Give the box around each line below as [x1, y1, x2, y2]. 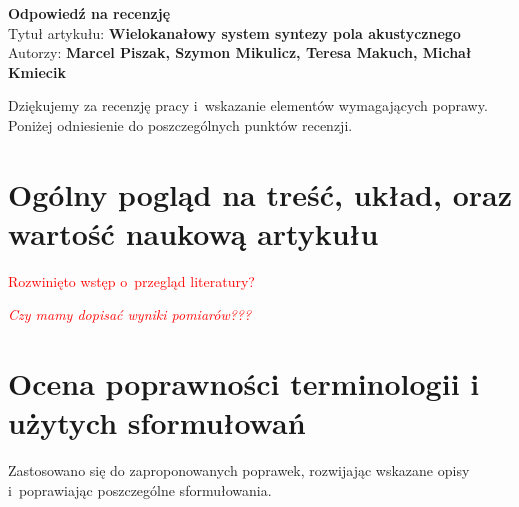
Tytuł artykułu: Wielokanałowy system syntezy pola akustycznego [8, 22, 461, 43]
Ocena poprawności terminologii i [8, 363, 480, 404]
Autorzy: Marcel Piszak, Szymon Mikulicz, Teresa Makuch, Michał [8, 42, 472, 63]
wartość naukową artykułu [8, 212, 379, 253]
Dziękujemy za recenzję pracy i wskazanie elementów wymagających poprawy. [8, 95, 488, 116]
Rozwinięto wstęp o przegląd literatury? [8, 270, 255, 291]
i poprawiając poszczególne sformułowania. [8, 479, 272, 500]
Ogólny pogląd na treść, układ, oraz [8, 173, 512, 214]
